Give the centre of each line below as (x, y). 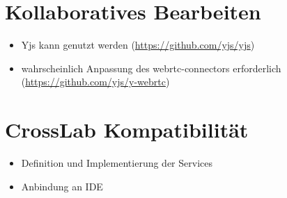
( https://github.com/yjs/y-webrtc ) (95, 82)
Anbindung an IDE (62, 186)
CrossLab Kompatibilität (127, 130)
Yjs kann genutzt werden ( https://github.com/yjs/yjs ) (138, 45)
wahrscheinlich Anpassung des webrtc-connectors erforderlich (151, 68)
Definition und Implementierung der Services (117, 163)
